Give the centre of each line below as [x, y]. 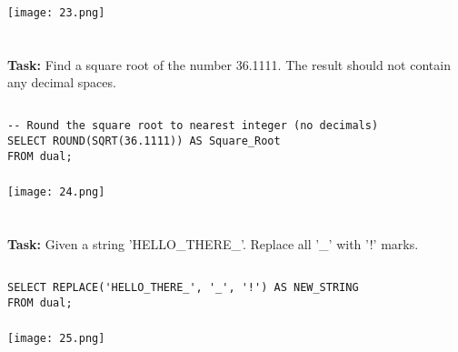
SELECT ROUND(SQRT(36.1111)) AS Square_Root [144, 141]
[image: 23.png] [56, 12]
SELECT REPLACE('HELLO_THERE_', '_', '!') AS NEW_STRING [183, 288]
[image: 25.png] [56, 339]
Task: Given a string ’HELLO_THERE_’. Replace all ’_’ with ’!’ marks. [213, 244]
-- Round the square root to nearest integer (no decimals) [193, 126]
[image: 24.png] [56, 192]
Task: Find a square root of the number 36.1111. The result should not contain [229, 64]
